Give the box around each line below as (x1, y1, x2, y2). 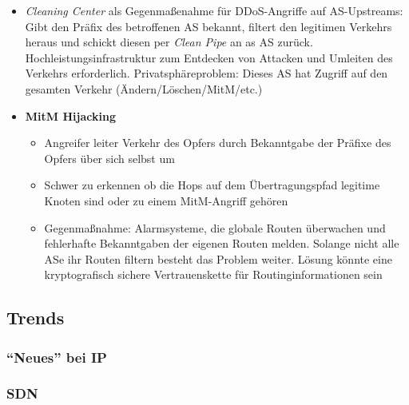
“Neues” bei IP (6, 347, 107, 367)
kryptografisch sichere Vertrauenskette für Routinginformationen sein (44, 266, 383, 283)
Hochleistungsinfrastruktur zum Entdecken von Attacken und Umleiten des (25, 49, 393, 66)
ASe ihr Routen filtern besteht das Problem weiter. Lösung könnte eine (44, 250, 392, 267)
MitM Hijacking (25, 107, 116, 124)
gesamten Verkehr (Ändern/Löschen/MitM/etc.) (25, 80, 263, 97)
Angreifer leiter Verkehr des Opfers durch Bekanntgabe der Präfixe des (44, 134, 391, 151)
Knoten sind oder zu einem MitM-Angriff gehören (44, 192, 288, 208)
